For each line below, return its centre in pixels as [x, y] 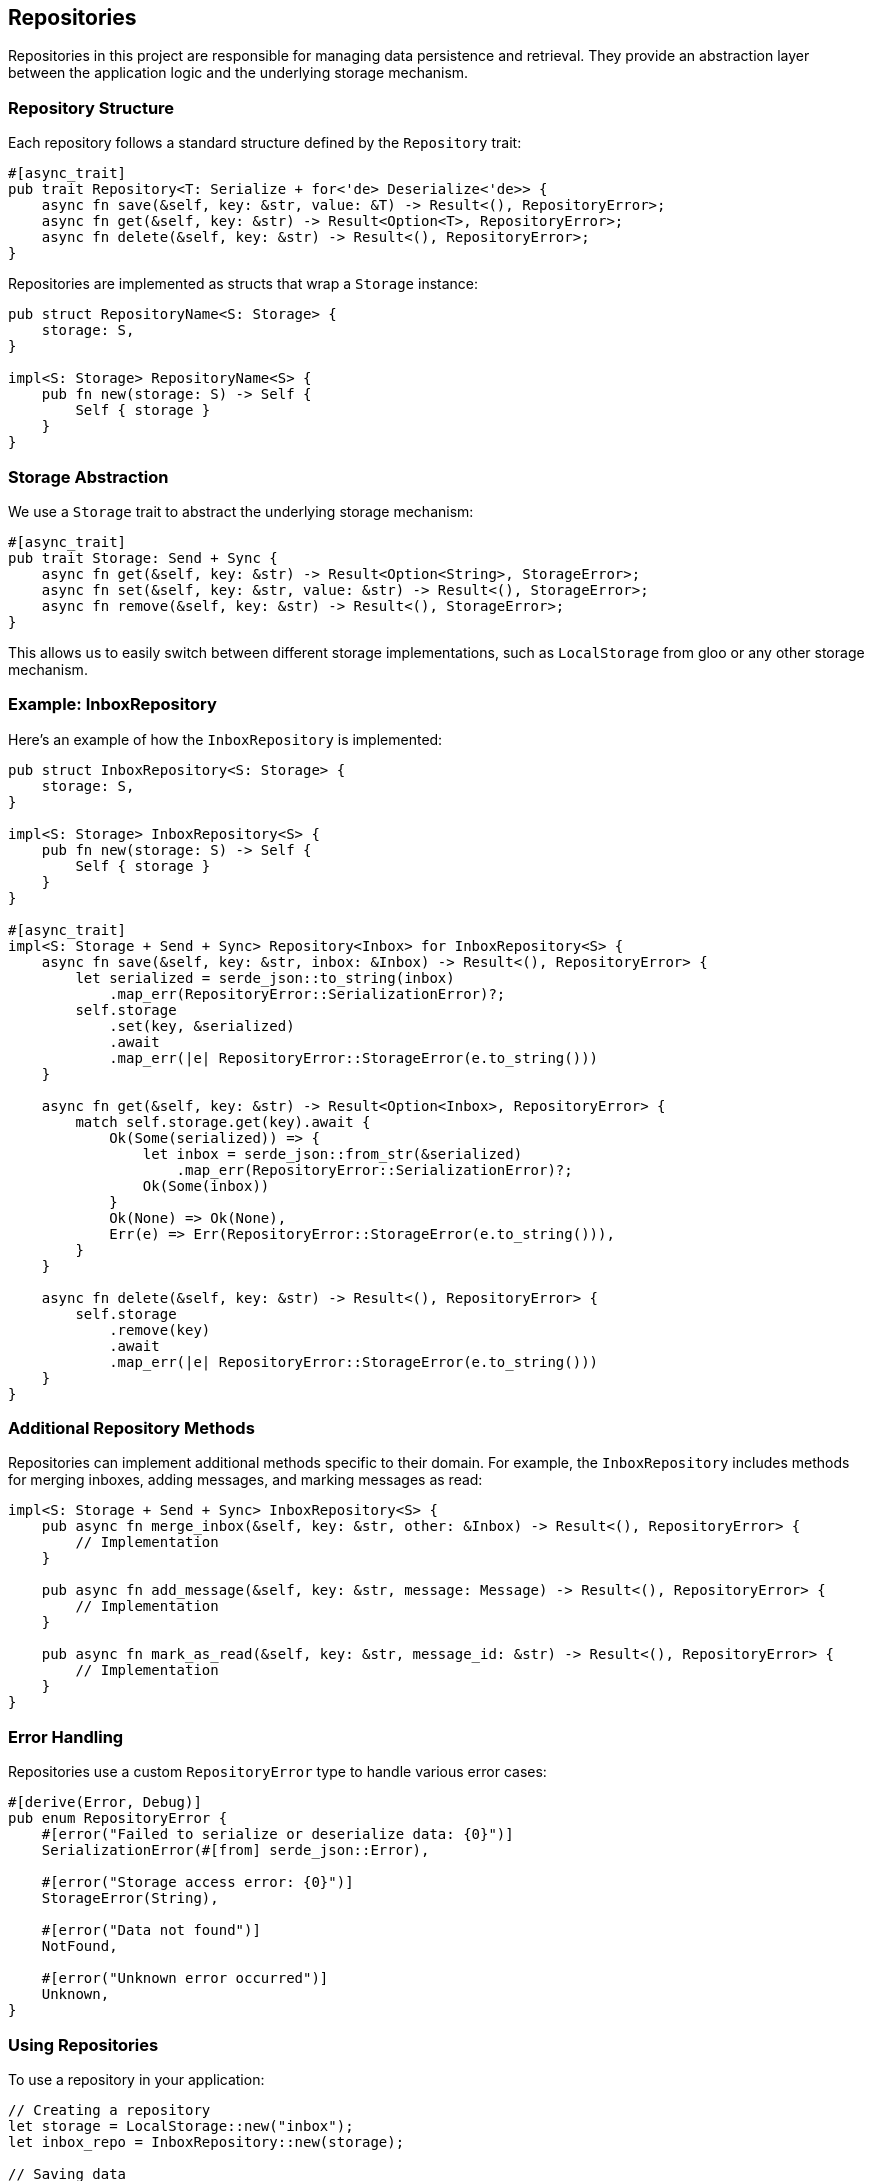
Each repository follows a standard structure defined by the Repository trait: [265, 143]
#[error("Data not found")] [151, 1930]
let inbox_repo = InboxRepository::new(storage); [206, 2141]
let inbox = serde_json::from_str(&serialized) [332, 1153]
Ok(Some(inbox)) [206, 1185]
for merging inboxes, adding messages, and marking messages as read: [245, 1480]
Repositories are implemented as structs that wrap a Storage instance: [243, 284]
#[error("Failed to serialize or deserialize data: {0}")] [277, 1834]
